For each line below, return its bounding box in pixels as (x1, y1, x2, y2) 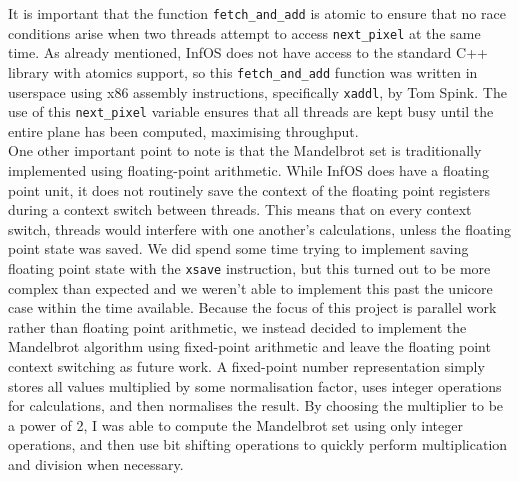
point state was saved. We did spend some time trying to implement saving (8, 238, 469, 259)
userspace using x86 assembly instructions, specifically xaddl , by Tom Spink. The (8, 81, 507, 102)
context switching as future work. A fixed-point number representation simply (8, 356, 485, 377)
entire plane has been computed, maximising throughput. (8, 120, 359, 141)
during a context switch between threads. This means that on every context (8, 199, 472, 220)
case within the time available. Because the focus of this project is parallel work (8, 297, 497, 318)
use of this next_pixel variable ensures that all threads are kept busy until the (8, 101, 494, 122)
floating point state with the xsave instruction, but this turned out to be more (8, 258, 491, 279)
